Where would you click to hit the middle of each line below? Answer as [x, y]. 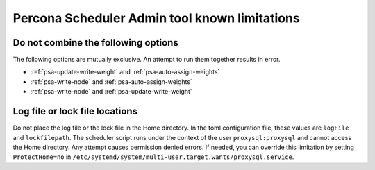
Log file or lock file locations [75, 111]
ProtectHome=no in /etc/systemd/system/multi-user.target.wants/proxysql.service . [153, 157]
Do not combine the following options [95, 43]
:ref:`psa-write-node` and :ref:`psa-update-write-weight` [111, 92]
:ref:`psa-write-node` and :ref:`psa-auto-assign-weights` [111, 82]
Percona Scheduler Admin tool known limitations [156, 18]
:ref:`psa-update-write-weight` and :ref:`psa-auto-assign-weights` [125, 72]
